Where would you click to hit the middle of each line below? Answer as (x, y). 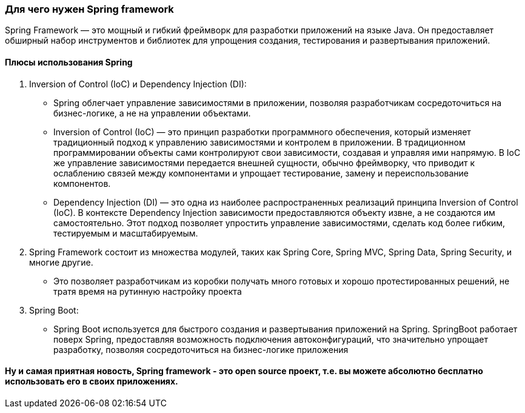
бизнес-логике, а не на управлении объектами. (152, 113)
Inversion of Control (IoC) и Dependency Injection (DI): (138, 84)
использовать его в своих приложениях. (92, 381)
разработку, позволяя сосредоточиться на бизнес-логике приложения (201, 349)
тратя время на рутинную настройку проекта (148, 291)
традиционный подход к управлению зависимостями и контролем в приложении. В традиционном (259, 142)
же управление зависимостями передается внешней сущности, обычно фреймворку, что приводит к (264, 163)
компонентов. (82, 183)
